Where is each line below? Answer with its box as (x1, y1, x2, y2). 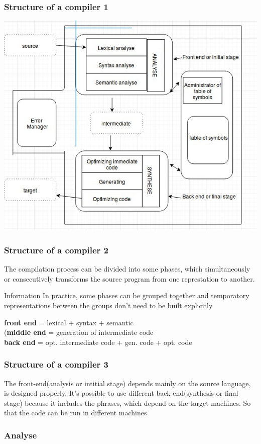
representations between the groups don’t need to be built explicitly (4, 300, 213, 311)
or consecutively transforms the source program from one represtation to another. (4, 273, 255, 284)
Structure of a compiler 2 (4, 244, 108, 256)
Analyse (4, 428, 37, 441)
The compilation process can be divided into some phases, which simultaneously (4, 263, 250, 274)
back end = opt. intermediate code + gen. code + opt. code (4, 336, 192, 347)
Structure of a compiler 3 (4, 358, 108, 371)
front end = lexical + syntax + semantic (4, 317, 134, 327)
